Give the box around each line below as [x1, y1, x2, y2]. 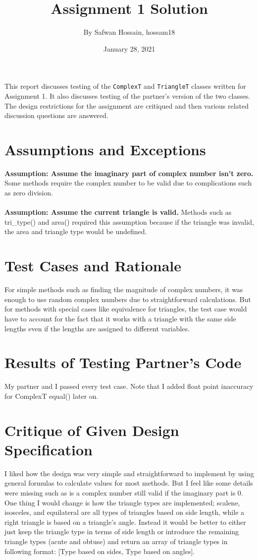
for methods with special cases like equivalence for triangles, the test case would [4, 304, 247, 314]
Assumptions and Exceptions [4, 139, 206, 159]
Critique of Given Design [4, 420, 179, 440]
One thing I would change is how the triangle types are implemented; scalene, [4, 497, 240, 507]
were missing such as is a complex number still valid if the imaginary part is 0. [4, 487, 243, 498]
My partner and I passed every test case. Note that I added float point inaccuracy [4, 381, 254, 391]
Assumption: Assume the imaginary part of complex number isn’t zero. [4, 168, 254, 178]
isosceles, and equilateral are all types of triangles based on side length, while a [4, 507, 245, 517]
